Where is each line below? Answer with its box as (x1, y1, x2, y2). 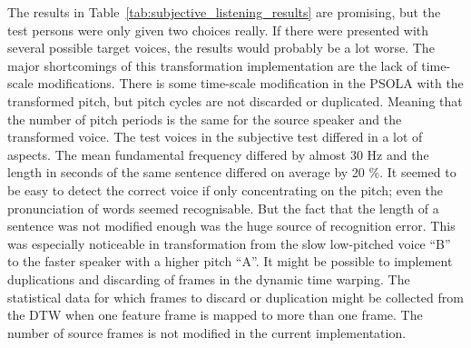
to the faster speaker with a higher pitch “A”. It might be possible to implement (7, 252, 453, 271)
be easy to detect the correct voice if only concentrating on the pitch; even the (7, 180, 444, 199)
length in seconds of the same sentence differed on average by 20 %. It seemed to (7, 163, 456, 182)
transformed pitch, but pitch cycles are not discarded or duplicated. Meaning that (7, 91, 463, 110)
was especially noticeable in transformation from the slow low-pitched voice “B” (7, 234, 451, 253)
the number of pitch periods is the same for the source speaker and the (7, 109, 402, 128)
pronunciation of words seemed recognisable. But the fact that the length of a (7, 198, 439, 217)
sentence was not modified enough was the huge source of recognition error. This (7, 216, 456, 235)
